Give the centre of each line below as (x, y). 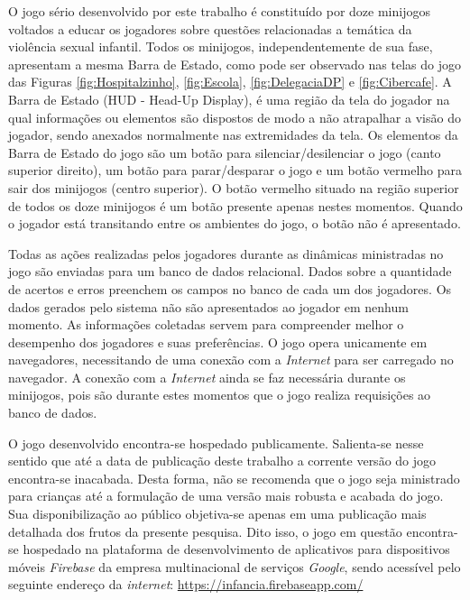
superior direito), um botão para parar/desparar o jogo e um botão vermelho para (235, 170)
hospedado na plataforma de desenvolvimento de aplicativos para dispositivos (236, 549)
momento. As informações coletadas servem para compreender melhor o (206, 324)
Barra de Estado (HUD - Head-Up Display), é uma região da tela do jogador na (229, 99)
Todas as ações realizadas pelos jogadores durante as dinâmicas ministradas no (226, 253)
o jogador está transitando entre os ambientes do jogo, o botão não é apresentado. (235, 223)
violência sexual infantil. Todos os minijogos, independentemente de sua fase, (221, 46)
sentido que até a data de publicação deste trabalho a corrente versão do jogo (222, 461)
